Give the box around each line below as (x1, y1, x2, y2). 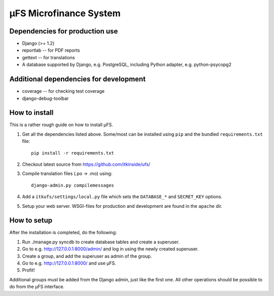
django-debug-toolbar (22, 95, 69, 101)
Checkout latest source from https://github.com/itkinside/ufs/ (22, 161, 151, 167)
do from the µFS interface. (9, 284, 64, 290)
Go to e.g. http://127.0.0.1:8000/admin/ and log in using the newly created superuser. (22, 246, 199, 252)
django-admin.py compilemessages (31, 182, 114, 188)
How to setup (9, 216, 53, 225)
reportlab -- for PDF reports (22, 47, 80, 53)
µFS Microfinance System (9, 8, 121, 19)
